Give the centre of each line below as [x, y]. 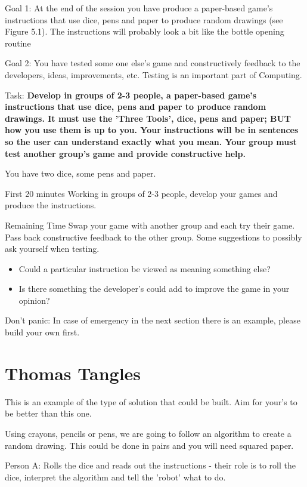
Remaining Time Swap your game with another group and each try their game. [150, 225]
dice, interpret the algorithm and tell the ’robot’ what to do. [115, 477]
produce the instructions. [51, 205]
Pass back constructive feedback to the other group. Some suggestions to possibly [153, 237]
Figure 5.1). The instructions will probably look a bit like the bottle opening [145, 31]
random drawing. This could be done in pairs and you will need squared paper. [149, 445]
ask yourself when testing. [52, 249]
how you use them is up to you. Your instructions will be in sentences [152, 130]
